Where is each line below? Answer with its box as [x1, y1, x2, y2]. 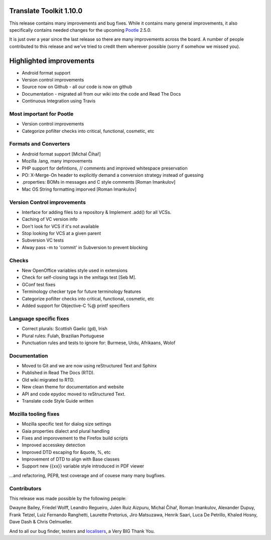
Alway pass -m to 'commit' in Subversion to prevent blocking [22, 244, 148, 250]
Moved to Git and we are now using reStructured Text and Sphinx [22, 363, 157, 369]
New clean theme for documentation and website [22, 384, 124, 390]
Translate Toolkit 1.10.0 [9, 7, 83, 15]
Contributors [9, 485, 42, 492]
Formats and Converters [9, 140, 70, 147]
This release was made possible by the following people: [9, 496, 126, 501]
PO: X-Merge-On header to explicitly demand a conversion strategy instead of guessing [22, 172, 204, 178]
